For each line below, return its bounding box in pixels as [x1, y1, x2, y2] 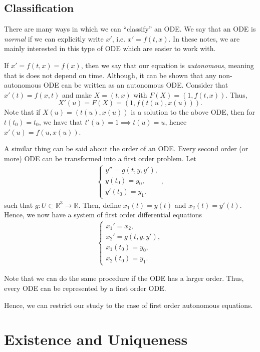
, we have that [39, 116, 83, 127]
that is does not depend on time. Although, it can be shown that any [4, 70, 216, 80]
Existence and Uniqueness [4, 329, 188, 349]
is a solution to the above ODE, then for [131, 107, 255, 117]
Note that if [4, 107, 41, 117]
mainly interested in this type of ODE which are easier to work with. [4, 43, 216, 54]
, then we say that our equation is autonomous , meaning [81, 60, 254, 70]
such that [4, 199, 33, 210]
